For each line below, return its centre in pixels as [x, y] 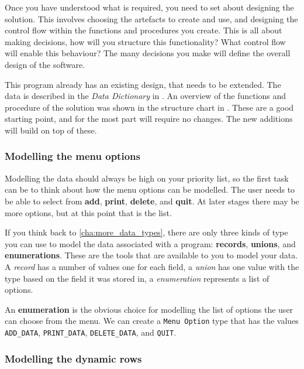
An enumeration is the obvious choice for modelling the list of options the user [149, 309]
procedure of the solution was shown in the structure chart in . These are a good [149, 107]
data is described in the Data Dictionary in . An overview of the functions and [146, 96]
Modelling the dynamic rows [73, 358]
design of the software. [45, 64]
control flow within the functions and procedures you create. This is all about [144, 30]
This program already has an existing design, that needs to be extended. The [143, 84]
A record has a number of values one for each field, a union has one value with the [152, 266]
